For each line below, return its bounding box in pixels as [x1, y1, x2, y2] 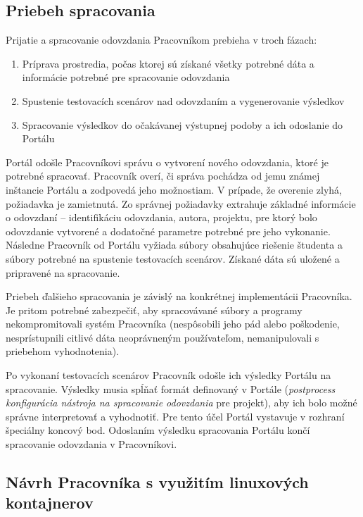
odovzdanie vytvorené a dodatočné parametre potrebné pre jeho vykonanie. [6, 223, 331, 238]
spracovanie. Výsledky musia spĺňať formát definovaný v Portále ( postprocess [6, 381, 336, 396]
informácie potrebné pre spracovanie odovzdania [22, 70, 230, 85]
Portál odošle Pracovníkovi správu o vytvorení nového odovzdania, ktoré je [6, 154, 329, 169]
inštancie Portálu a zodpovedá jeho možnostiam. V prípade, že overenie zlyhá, [6, 182, 343, 197]
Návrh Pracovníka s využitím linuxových [6, 471, 309, 493]
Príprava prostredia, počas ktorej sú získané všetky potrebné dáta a [22, 56, 314, 70]
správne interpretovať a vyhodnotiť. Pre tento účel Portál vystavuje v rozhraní [6, 409, 345, 423]
